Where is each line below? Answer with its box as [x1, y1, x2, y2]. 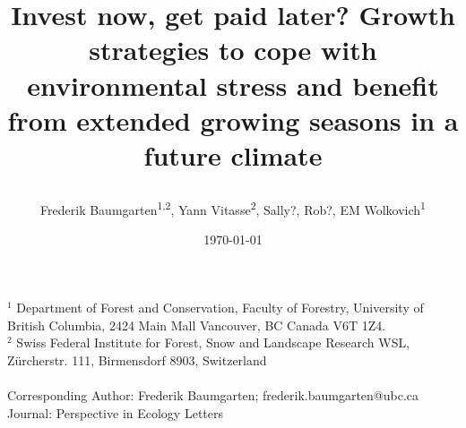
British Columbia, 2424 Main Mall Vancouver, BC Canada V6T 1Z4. [7, 315, 386, 334]
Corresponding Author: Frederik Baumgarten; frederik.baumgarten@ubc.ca [7, 385, 419, 404]
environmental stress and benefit [27, 66, 439, 103]
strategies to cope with [89, 31, 377, 68]
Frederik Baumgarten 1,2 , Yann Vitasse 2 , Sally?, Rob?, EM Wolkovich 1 [40, 198, 426, 218]
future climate [143, 136, 323, 173]
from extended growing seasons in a [7, 101, 459, 138]
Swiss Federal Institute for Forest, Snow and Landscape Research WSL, [16, 333, 410, 352]
